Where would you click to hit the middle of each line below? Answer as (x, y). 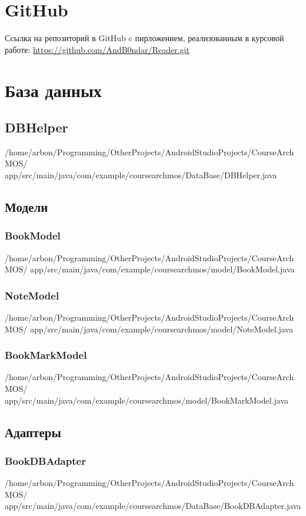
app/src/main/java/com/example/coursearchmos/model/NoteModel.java (162, 329)
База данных (53, 90)
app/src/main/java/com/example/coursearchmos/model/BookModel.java (162, 269)
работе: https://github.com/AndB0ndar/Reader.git (97, 49)
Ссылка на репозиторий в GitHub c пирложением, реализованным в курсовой (144, 38)
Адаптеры (33, 432)
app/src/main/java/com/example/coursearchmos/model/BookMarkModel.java (147, 400)
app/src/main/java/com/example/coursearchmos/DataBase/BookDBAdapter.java (153, 506)
